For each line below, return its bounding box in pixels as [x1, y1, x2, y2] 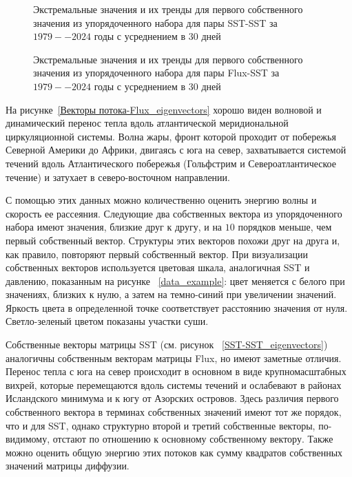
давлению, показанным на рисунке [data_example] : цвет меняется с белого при [6, 273, 345, 288]
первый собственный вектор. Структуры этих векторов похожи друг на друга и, [6, 233, 340, 247]
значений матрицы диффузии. [6, 458, 130, 473]
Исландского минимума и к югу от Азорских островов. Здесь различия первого [6, 391, 339, 405]
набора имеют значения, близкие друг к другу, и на [6, 220, 222, 234]
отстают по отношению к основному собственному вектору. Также [52, 432, 333, 446]
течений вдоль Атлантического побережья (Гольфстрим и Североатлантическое [6, 156, 336, 170]
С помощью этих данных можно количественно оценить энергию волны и [6, 193, 317, 207]
